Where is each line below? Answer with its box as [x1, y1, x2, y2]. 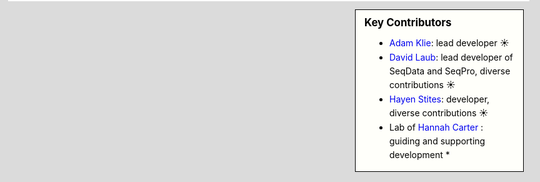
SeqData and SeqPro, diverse [389, 65, 511, 77]
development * [389, 149, 450, 161]
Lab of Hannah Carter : [389, 121, 484, 133]
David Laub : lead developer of [389, 51, 514, 63]
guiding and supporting [389, 135, 486, 147]
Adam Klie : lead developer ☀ [389, 37, 510, 49]
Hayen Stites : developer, [389, 93, 490, 105]
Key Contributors [364, 16, 452, 29]
